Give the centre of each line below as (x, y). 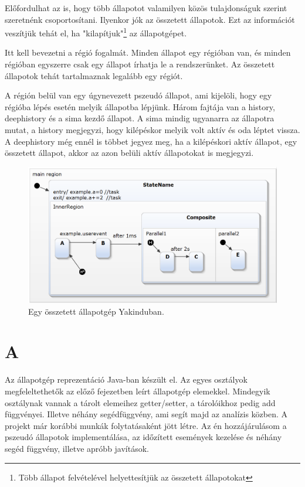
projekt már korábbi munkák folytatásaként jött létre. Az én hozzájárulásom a (146, 425)
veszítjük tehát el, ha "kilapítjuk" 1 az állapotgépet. (96, 32)
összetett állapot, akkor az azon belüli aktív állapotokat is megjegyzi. (129, 153)
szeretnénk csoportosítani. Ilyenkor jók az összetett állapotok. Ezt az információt (150, 19)
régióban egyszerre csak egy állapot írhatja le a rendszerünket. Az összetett (140, 64)
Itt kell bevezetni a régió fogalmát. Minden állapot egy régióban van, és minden (148, 52)
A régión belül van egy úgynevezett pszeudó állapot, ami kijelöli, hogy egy (138, 95)
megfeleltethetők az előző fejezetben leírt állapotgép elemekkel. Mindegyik (138, 391)
